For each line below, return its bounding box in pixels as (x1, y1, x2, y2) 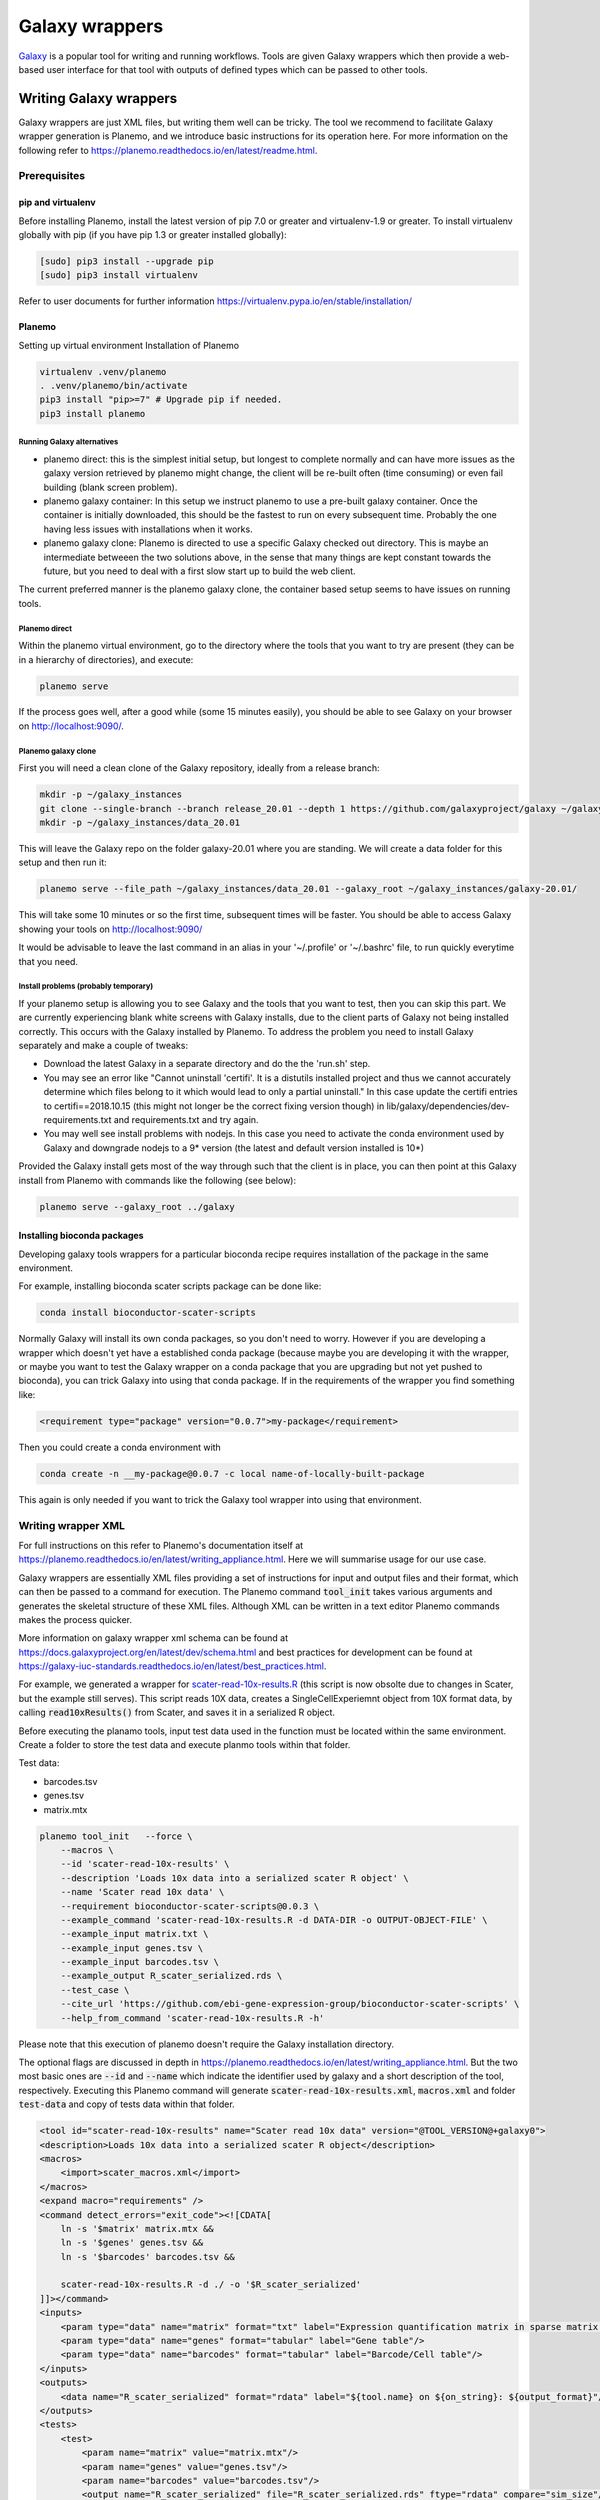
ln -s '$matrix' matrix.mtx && (60, 2223, 214, 2234)
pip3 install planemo (39, 408, 146, 419)
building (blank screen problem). (43, 481, 178, 493)
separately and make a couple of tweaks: (18, 1040, 189, 1052)
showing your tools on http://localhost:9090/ (18, 923, 203, 935)
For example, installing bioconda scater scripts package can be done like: (18, 1280, 322, 1292)
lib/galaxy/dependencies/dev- (386, 1100, 510, 1112)
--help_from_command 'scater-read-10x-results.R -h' (60, 2012, 325, 2024)
